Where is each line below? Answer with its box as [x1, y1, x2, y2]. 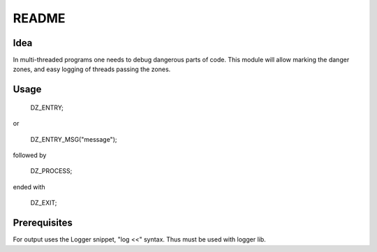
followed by [13, 151, 47, 160]
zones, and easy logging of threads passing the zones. [13, 65, 171, 73]
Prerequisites [13, 217, 73, 229]
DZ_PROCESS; [30, 167, 73, 175]
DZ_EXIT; [30, 199, 57, 207]
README [13, 10, 66, 26]
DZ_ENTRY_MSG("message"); [30, 135, 117, 143]
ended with [13, 182, 45, 191]
